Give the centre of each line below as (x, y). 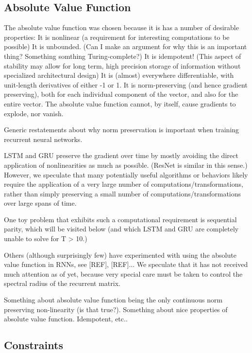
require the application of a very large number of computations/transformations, (124, 184)
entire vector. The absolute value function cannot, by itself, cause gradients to (120, 103)
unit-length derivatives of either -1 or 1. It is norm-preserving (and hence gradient (126, 84)
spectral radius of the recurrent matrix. (62, 283)
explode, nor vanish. (34, 113)
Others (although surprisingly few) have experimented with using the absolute (120, 255)
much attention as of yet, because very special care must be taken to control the (123, 274)
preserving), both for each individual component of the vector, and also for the (121, 94)
